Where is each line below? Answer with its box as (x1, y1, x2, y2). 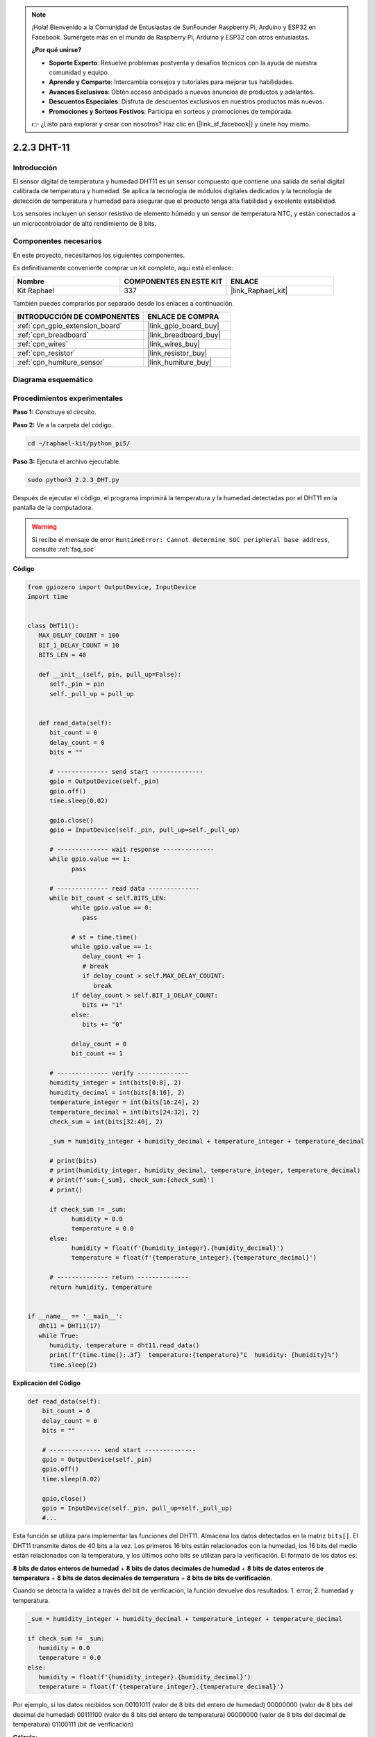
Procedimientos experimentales (12, 393, 124, 403)
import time (27, 593, 69, 600)
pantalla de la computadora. (12, 503, 93, 511)
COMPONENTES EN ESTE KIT (124, 277, 223, 286)
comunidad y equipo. (49, 68, 110, 76)
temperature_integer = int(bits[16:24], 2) (49, 1098, 200, 1106)
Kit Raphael (17, 286, 55, 295)
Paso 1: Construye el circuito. (12, 408, 97, 416)
